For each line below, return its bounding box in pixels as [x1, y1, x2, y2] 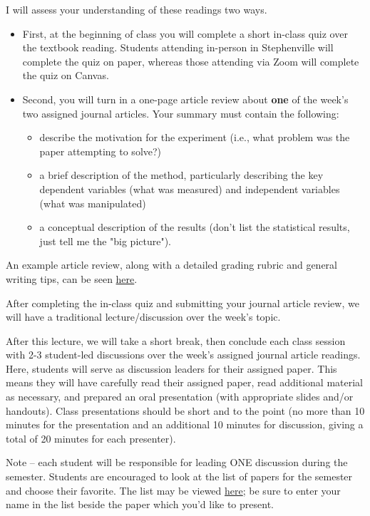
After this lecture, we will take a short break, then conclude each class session [6, 333, 346, 348]
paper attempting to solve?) [39, 143, 162, 158]
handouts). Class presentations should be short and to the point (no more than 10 [6, 403, 365, 418]
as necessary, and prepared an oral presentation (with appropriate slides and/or [6, 389, 354, 404]
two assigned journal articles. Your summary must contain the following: [22, 105, 339, 120]
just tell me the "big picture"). [39, 233, 172, 248]
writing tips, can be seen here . [6, 271, 138, 286]
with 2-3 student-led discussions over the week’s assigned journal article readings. [6, 347, 361, 362]
